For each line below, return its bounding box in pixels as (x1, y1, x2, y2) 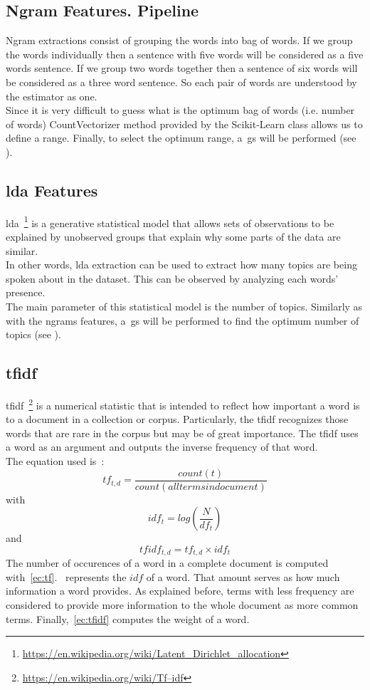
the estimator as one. (6, 88, 97, 103)
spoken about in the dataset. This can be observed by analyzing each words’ (6, 271, 339, 286)
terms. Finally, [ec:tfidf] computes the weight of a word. (6, 611, 250, 626)
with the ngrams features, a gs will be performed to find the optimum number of (6, 313, 359, 328)
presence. (6, 285, 46, 300)
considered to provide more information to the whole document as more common (6, 597, 359, 612)
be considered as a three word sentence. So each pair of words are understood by (6, 74, 357, 89)
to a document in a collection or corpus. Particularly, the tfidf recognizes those (6, 412, 349, 427)
